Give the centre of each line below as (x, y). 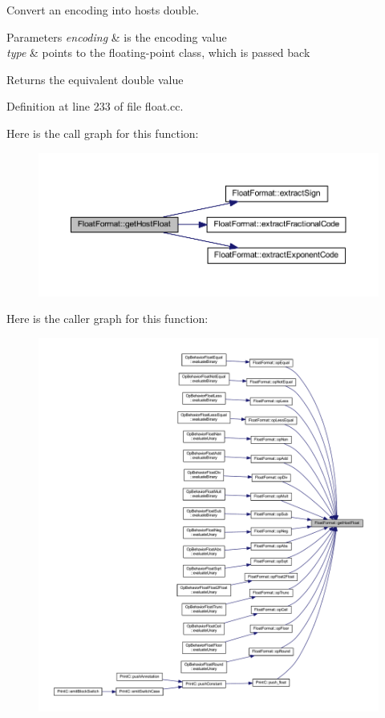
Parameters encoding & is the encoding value (117, 36)
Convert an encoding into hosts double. (103, 10)
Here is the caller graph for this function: (107, 319)
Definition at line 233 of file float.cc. (95, 106)
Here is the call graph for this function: (103, 133)
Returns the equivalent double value (95, 79)
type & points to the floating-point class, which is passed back (158, 52)
